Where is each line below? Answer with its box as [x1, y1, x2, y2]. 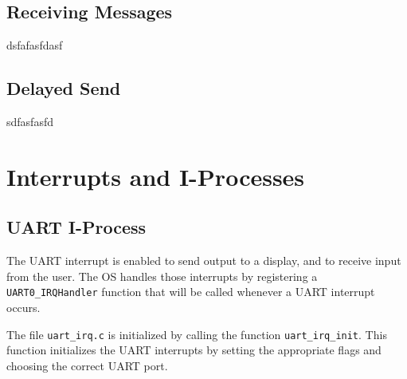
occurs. [6, 299, 41, 316]
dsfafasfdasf [6, 37, 63, 53]
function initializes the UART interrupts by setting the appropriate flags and [6, 341, 382, 358]
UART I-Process [6, 215, 147, 239]
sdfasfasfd [6, 113, 53, 129]
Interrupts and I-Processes [6, 160, 305, 192]
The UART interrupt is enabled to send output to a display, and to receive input [6, 252, 401, 269]
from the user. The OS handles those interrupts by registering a [6, 267, 318, 284]
